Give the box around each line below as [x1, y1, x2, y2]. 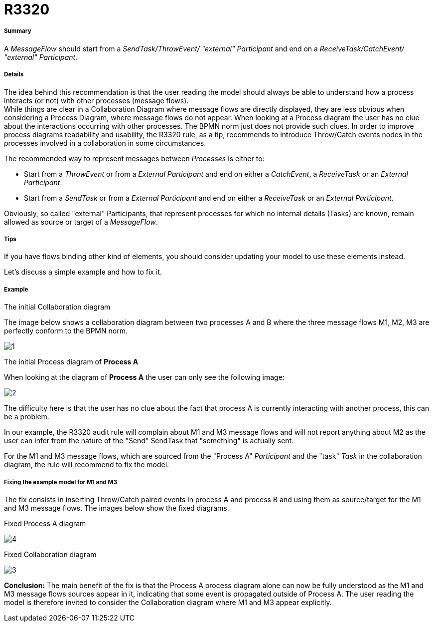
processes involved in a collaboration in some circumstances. [4, 138, 206, 147]
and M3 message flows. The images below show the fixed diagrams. [4, 503, 229, 512]
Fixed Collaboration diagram [4, 550, 97, 559]
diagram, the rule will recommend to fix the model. [4, 460, 169, 469]
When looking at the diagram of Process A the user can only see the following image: [4, 373, 285, 382]
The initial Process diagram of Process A [4, 357, 139, 366]
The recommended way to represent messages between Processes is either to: [4, 154, 265, 163]
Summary [4, 27, 31, 35]
